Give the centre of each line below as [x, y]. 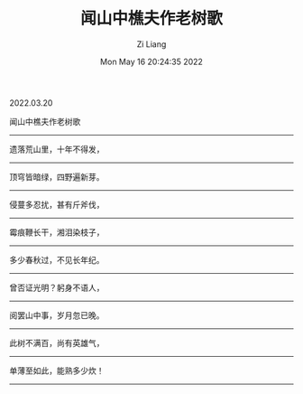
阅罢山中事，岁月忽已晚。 [57, 315]
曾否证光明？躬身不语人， [57, 287]
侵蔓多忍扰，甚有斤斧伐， [57, 204]
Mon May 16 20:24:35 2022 [151, 61]
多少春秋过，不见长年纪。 [57, 259]
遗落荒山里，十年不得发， [57, 149]
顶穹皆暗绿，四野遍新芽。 [57, 176]
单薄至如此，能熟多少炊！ [57, 371]
